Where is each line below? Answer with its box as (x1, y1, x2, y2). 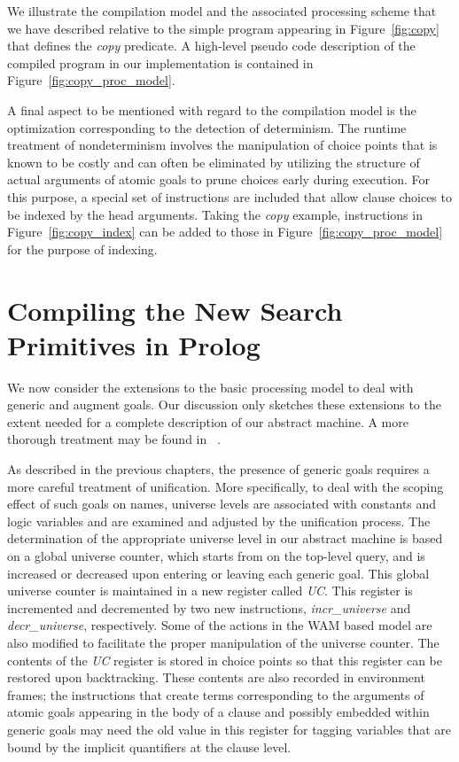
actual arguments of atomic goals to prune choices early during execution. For (7, 170, 431, 189)
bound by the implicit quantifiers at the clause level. (7, 737, 292, 756)
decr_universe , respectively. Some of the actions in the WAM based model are (7, 616, 432, 634)
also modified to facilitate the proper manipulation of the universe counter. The (7, 633, 440, 651)
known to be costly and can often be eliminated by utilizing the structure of (7, 152, 420, 171)
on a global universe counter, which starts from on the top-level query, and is (7, 546, 425, 564)
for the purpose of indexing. (7, 239, 158, 258)
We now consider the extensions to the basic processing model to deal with (7, 377, 414, 396)
